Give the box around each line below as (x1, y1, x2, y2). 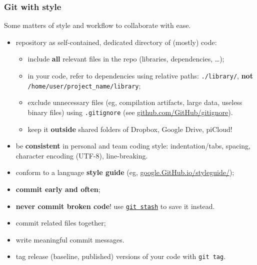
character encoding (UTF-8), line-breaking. (15, 150, 148, 160)
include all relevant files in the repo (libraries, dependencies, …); (27, 53, 224, 64)
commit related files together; (15, 217, 106, 228)
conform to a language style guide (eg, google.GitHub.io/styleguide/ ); (15, 167, 234, 177)
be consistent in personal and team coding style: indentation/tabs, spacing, (15, 140, 250, 151)
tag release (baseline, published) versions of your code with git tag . (15, 251, 226, 261)
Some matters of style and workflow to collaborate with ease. (4, 20, 191, 30)
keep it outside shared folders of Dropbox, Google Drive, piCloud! (27, 123, 232, 134)
